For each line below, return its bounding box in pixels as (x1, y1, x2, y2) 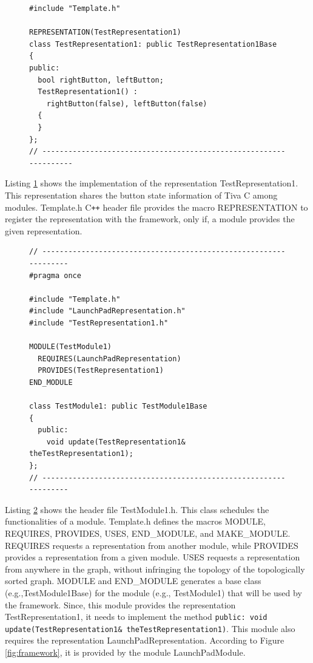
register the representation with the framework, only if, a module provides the (5, 212, 295, 225)
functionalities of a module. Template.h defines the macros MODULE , (5, 515, 266, 528)
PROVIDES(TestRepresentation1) (38, 366, 164, 375)
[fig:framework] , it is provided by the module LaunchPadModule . (5, 646, 246, 659)
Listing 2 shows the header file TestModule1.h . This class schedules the (5, 503, 269, 515)
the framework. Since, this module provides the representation (5, 598, 236, 611)
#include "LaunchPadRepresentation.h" (29, 307, 186, 316)
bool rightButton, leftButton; (38, 75, 164, 84)
